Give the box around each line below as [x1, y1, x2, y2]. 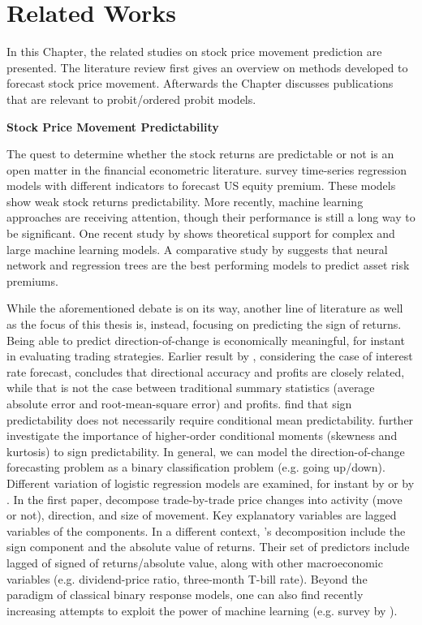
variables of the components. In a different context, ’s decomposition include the [6, 522, 406, 539]
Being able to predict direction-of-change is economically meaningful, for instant [6, 331, 405, 348]
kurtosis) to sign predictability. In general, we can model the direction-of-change [6, 442, 405, 459]
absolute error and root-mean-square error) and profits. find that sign [6, 395, 352, 412]
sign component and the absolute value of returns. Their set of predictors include [6, 538, 410, 555]
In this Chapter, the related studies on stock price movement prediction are [6, 43, 382, 60]
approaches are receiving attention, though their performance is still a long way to [6, 209, 416, 226]
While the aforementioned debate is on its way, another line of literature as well [6, 300, 403, 317]
